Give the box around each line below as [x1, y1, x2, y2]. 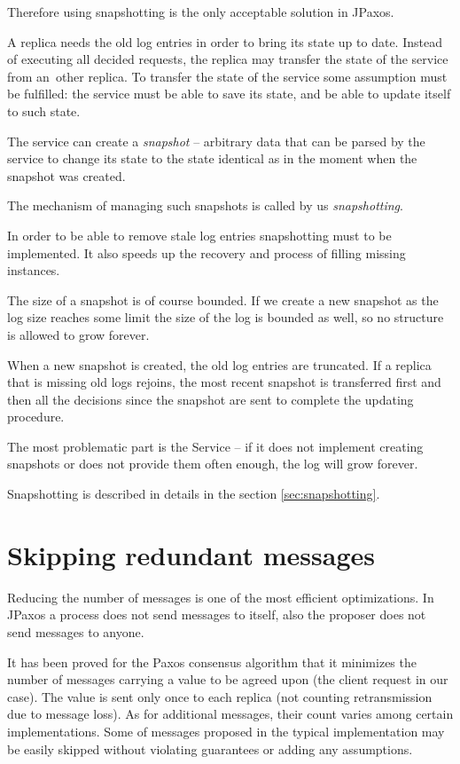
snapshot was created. [7, 166, 126, 185]
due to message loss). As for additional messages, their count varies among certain [7, 705, 454, 723]
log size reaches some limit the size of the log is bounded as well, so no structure [7, 308, 444, 327]
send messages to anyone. [7, 622, 144, 641]
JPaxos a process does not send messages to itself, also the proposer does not [7, 605, 426, 624]
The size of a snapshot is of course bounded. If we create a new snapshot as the [7, 290, 439, 309]
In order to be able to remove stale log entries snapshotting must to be [7, 225, 392, 244]
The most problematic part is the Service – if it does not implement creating [7, 437, 424, 455]
